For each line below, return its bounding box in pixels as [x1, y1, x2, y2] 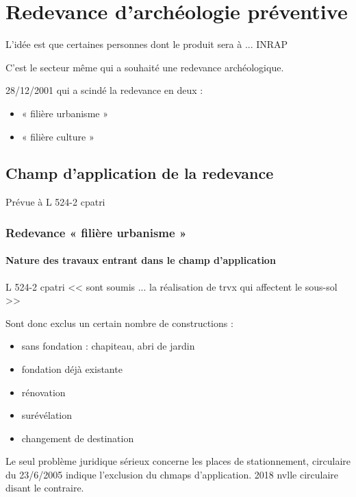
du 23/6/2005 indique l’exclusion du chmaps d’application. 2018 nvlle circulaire [5, 467, 339, 481]
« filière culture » [21, 129, 94, 143]
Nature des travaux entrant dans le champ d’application [5, 253, 276, 267]
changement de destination [21, 431, 134, 445]
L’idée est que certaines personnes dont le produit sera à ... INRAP [5, 37, 288, 51]
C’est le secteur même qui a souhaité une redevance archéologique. [5, 60, 284, 74]
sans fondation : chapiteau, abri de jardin [21, 339, 195, 353]
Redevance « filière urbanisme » [5, 223, 187, 241]
